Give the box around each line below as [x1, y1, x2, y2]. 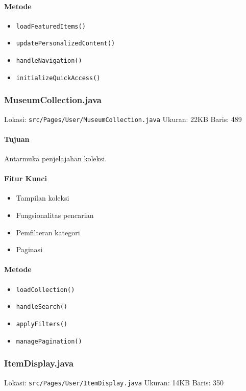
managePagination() [16, 337, 82, 345]
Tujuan [4, 133, 30, 144]
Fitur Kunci [4, 173, 47, 184]
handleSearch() [16, 303, 68, 311]
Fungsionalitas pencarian [16, 210, 94, 221]
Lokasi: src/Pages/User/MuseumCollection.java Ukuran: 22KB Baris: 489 [4, 113, 242, 124]
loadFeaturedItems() [16, 22, 86, 30]
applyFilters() [16, 320, 68, 328]
